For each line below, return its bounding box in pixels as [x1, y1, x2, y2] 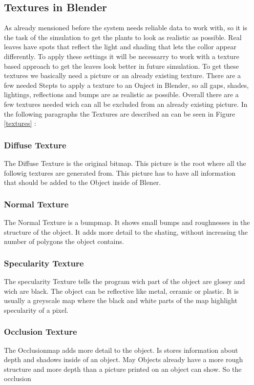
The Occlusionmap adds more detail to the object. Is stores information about [4, 344, 238, 355]
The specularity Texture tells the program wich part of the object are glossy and [4, 276, 245, 286]
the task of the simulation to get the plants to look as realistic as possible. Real [4, 32, 242, 42]
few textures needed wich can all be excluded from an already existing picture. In [4, 99, 248, 109]
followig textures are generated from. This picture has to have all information [4, 167, 236, 178]
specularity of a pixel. [4, 304, 68, 315]
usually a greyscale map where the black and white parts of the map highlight [4, 295, 237, 305]
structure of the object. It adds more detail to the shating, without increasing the [4, 226, 248, 237]
